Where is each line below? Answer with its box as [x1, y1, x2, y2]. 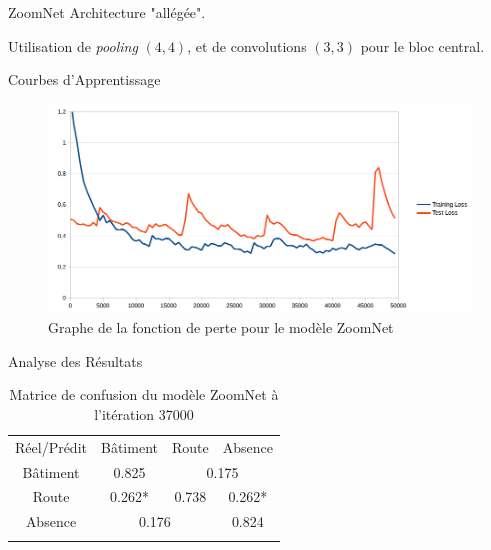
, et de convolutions [187, 35, 307, 56]
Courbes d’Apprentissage [8, 69, 161, 90]
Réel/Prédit [15, 436, 87, 457]
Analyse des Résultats [8, 350, 143, 371]
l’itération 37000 [94, 403, 194, 424]
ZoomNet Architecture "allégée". [8, 2, 206, 22]
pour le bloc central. [360, 35, 485, 56]
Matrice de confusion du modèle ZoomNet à [9, 384, 279, 405]
